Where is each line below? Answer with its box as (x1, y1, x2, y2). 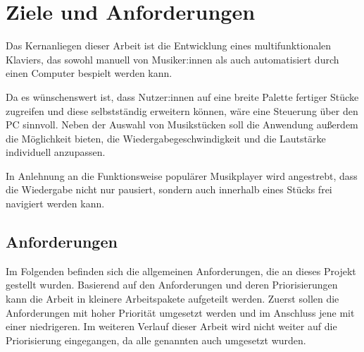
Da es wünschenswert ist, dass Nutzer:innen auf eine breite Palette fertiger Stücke (6, 89, 359, 104)
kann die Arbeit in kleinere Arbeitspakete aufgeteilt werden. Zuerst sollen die (6, 291, 339, 306)
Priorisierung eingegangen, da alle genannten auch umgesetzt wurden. (6, 332, 306, 347)
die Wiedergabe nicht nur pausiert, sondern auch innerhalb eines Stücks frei (6, 182, 332, 197)
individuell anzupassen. (6, 145, 106, 159)
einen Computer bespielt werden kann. (6, 66, 172, 80)
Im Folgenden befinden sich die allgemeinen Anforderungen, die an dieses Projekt (6, 263, 356, 278)
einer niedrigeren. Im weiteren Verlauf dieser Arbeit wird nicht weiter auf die (6, 319, 337, 334)
